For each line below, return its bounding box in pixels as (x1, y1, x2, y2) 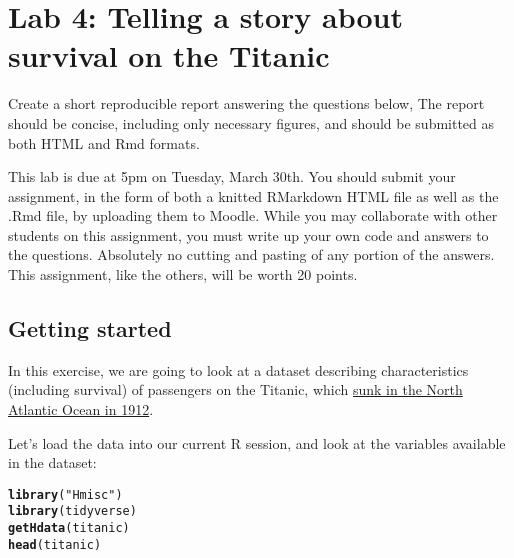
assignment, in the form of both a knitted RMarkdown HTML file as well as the (8, 185, 499, 206)
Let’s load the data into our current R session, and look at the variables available (8, 432, 506, 453)
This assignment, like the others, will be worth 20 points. (8, 264, 358, 285)
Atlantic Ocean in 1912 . (8, 399, 154, 420)
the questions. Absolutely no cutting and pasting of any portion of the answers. (8, 244, 495, 265)
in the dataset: (8, 452, 97, 473)
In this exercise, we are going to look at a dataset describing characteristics (8, 359, 469, 380)
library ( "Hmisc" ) (8, 487, 123, 502)
